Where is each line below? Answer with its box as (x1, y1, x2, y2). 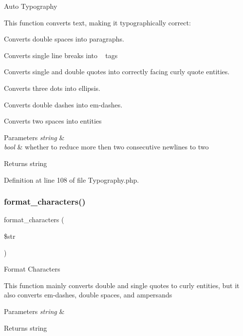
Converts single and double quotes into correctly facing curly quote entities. (4, 66, 230, 77)
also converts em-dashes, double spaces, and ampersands (4, 290, 172, 300)
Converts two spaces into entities (4, 116, 102, 126)
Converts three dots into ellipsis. (4, 83, 100, 93)
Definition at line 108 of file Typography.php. (4, 174, 139, 185)
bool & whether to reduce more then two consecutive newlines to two (4, 142, 209, 152)
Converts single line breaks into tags (4, 50, 118, 60)
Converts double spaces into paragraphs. (4, 34, 124, 44)
